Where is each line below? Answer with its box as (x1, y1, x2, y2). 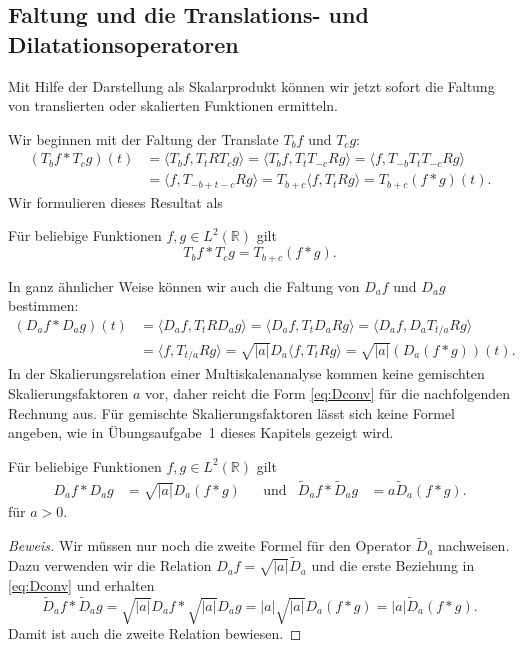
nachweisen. (438, 535, 510, 556)
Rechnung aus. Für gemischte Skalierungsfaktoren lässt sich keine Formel (8, 402, 455, 423)
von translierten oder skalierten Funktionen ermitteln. (8, 95, 338, 116)
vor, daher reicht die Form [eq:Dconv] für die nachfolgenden (145, 383, 511, 404)
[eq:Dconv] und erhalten (8, 574, 155, 595)
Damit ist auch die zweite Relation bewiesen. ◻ (8, 623, 302, 644)
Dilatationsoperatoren (8, 28, 239, 59)
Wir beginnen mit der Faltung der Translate (8, 128, 279, 149)
